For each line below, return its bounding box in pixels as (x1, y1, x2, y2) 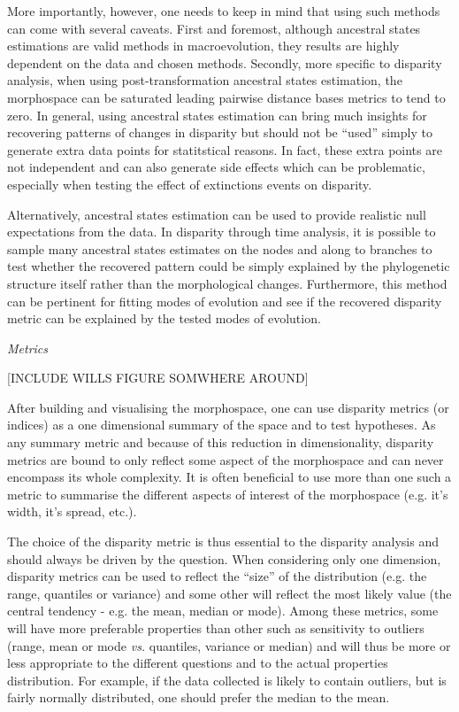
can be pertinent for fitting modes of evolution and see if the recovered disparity (7, 291, 442, 310)
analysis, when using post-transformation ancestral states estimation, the (7, 71, 402, 89)
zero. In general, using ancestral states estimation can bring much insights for (7, 105, 427, 124)
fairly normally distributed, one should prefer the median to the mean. (7, 688, 390, 707)
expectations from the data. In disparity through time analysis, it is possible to (7, 222, 436, 241)
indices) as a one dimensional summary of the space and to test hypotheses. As (7, 415, 436, 434)
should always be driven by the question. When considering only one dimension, (7, 549, 441, 568)
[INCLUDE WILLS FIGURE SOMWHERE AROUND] (7, 368, 309, 387)
